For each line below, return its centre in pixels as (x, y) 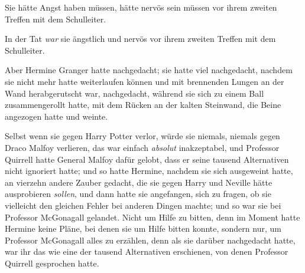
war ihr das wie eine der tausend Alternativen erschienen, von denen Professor (147, 251)
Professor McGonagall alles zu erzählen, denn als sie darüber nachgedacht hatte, (150, 240)
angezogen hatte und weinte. (56, 116)
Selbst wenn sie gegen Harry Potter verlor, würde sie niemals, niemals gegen (142, 136)
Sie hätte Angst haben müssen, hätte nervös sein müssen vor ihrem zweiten (141, 7)
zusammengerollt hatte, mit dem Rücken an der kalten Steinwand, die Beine (143, 105)
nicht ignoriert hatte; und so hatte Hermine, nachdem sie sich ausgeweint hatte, (149, 171)
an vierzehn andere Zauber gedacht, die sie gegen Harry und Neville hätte (139, 182)
